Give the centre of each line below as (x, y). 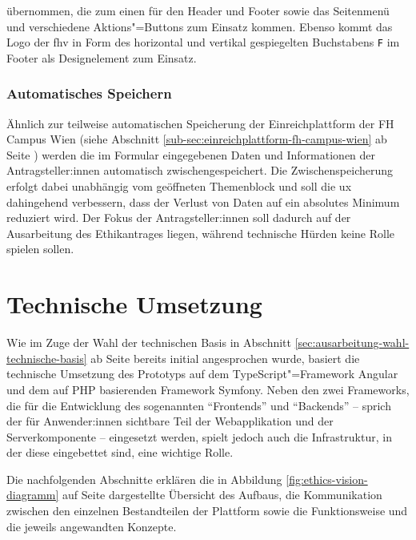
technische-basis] (47, 358)
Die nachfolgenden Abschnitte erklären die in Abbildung (144, 479)
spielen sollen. (40, 249)
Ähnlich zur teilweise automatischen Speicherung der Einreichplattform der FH (200, 123)
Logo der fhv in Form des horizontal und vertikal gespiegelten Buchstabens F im (203, 42)
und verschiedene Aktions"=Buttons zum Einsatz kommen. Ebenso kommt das (200, 26)
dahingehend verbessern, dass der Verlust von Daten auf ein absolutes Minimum (203, 201)
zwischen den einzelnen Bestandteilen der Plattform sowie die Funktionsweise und (207, 511)
